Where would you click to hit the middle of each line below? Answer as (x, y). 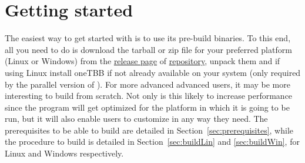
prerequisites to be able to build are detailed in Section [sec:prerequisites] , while (149, 130)
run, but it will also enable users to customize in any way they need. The (136, 119)
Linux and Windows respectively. (64, 153)
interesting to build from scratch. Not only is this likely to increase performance (149, 96)
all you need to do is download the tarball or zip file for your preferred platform (148, 49)
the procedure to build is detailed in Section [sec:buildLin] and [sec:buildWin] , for (152, 142)
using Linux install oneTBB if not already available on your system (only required (153, 72)
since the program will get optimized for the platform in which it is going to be (147, 107)
